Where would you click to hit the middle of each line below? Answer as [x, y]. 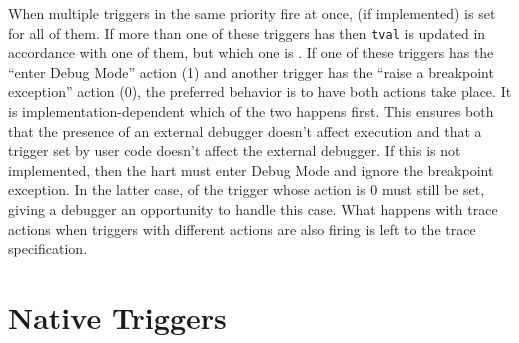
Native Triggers [117, 316]
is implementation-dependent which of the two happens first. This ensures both [251, 111]
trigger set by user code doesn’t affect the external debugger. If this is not [234, 150]
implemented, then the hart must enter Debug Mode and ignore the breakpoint [251, 169]
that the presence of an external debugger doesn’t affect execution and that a [245, 130]
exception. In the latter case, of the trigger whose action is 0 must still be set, [246, 189]
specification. [48, 248]
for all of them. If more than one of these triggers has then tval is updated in [247, 32]
